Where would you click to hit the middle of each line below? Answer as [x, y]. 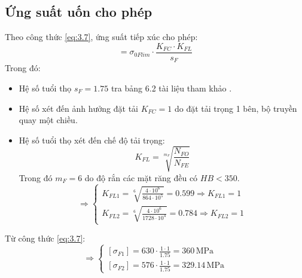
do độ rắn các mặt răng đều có [141, 177]
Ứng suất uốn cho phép [79, 12]
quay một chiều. [48, 120]
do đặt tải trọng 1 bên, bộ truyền [236, 108]
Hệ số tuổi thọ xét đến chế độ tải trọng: [92, 140]
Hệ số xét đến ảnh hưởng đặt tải [78, 108]
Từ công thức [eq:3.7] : [45, 238]
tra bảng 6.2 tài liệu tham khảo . [171, 88]
